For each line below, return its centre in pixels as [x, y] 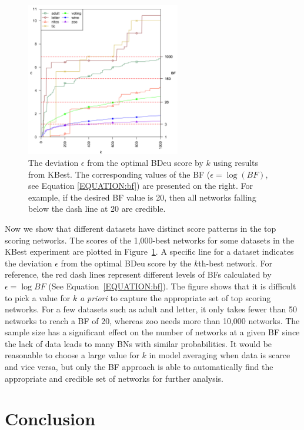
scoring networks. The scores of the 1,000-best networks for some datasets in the [149, 240]
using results [236, 162]
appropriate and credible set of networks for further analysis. [114, 378]
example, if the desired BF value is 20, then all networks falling [142, 197]
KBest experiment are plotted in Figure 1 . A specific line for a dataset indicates [149, 251]
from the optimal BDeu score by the [126, 263]
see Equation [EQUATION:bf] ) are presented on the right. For [141, 186]
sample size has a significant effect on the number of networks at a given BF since [152, 332]
